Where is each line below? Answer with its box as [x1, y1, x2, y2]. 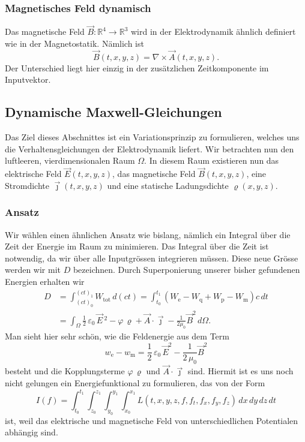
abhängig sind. [5, 426, 58, 438]
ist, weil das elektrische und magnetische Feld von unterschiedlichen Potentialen [5, 414, 298, 426]
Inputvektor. [5, 73, 51, 86]
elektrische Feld [5, 167, 62, 180]
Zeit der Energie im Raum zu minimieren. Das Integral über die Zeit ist [5, 240, 269, 252]
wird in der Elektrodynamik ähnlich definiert [130, 25, 296, 38]
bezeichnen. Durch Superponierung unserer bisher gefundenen [73, 263, 300, 276]
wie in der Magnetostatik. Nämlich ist [5, 37, 144, 50]
